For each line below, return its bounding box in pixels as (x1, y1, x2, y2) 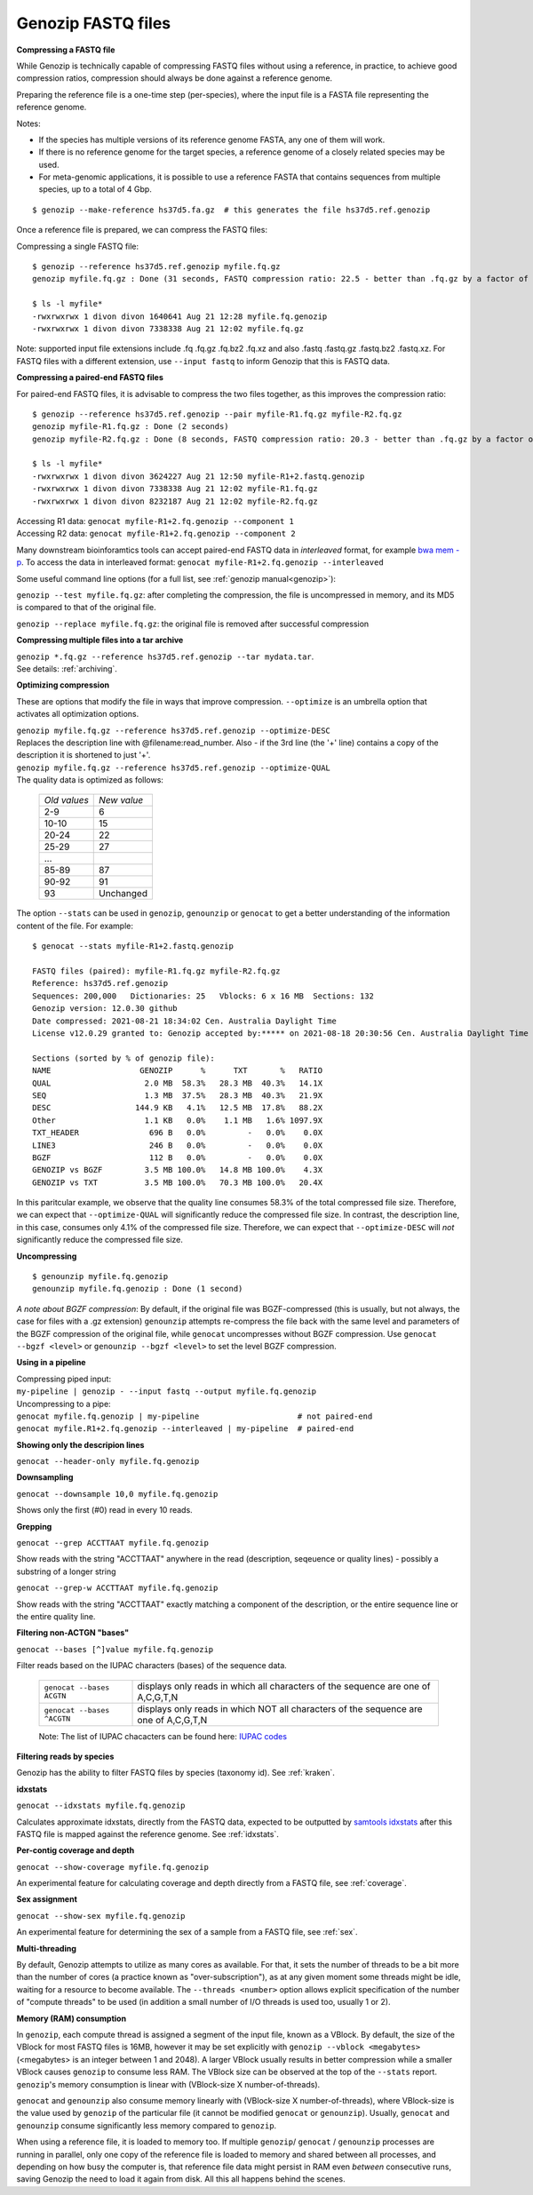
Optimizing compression (16, 680, 110, 690)
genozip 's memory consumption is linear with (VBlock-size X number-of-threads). (16, 2079, 321, 2089)
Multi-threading (16, 1943, 77, 1953)
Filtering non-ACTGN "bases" (16, 1627, 129, 1638)
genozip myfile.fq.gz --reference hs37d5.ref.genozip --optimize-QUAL (16, 762, 330, 773)
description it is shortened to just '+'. (16, 750, 151, 760)
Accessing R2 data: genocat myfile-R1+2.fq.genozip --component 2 (16, 529, 297, 539)
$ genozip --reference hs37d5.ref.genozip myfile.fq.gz (32, 262, 281, 272)
